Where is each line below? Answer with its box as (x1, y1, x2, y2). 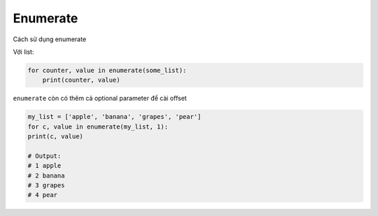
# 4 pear (27, 191, 58, 199)
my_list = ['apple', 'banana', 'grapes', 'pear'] (27, 113, 202, 121)
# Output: (27, 152, 62, 160)
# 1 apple (27, 161, 62, 170)
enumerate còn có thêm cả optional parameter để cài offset (13, 94, 187, 103)
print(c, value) (27, 133, 84, 141)
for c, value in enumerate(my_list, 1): (27, 122, 168, 131)
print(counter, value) (42, 76, 120, 84)
